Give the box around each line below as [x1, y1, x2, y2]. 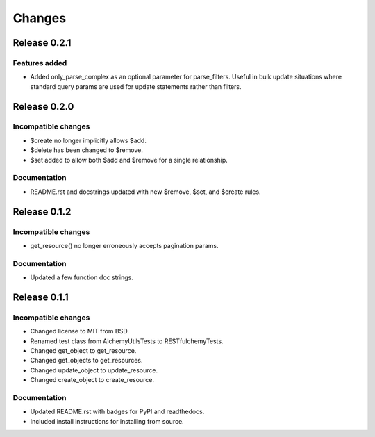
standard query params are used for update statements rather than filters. [30, 82, 242, 90]
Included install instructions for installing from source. [30, 417, 184, 425]
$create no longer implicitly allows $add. [30, 136, 147, 145]
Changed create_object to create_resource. [30, 376, 155, 384]
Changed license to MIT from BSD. [30, 327, 130, 336]
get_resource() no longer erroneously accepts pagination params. [30, 241, 219, 249]
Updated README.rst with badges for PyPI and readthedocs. [30, 407, 205, 416]
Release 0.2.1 [12, 37, 72, 49]
